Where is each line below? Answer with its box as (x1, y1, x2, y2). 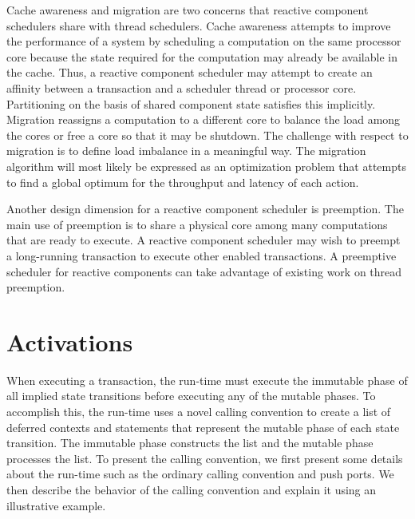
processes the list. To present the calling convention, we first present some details (6, 450, 403, 466)
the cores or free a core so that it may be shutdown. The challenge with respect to (6, 126, 409, 143)
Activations (6, 325, 133, 358)
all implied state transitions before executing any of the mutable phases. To (6, 387, 376, 404)
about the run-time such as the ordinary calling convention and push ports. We (6, 466, 394, 482)
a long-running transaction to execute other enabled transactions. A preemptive (6, 247, 397, 263)
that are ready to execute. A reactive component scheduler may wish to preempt (6, 232, 401, 248)
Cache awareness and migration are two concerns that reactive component (6, 2, 369, 18)
